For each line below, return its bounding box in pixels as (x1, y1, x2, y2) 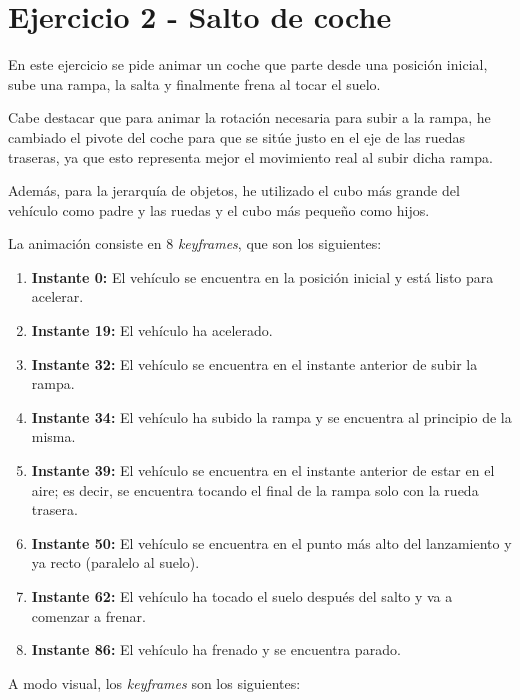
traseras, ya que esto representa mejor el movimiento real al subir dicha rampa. (8, 146, 493, 167)
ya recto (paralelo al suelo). (31, 552, 200, 573)
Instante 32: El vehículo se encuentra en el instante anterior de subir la (31, 353, 478, 374)
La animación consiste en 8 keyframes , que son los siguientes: (8, 233, 382, 254)
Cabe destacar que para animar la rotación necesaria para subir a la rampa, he (8, 107, 491, 128)
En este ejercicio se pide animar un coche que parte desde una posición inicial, (8, 54, 488, 75)
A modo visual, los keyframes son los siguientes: (8, 672, 301, 693)
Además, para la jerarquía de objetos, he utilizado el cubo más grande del (8, 180, 460, 201)
